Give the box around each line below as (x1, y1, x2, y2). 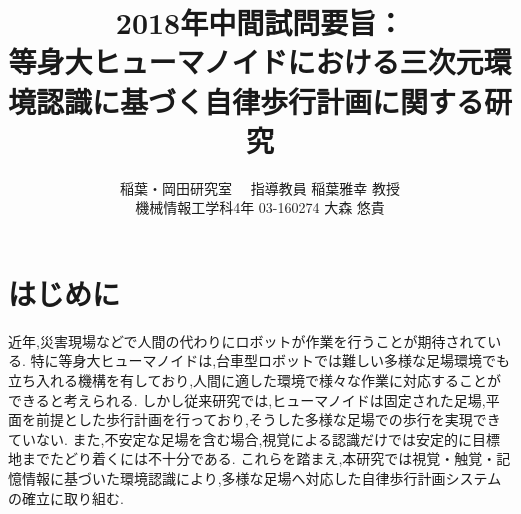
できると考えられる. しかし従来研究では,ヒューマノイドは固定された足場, (8, 389, 486, 410)
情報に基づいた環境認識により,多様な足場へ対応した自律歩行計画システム (21, 467, 502, 488)
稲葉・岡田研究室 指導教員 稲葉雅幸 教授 (120, 177, 400, 198)
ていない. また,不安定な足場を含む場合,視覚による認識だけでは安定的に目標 (8, 428, 500, 449)
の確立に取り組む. (8, 487, 124, 508)
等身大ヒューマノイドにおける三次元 (8, 41, 484, 82)
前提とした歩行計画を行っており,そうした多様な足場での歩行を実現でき (35, 409, 501, 430)
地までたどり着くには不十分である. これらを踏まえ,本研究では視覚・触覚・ (8, 448, 497, 469)
